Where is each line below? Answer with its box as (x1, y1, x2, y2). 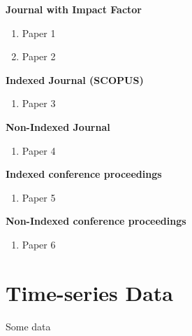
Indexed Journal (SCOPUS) (6, 72, 144, 87)
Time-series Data (6, 278, 174, 307)
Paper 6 (22, 237, 56, 251)
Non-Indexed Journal (6, 119, 110, 134)
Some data (6, 318, 51, 333)
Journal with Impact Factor (6, 2, 142, 16)
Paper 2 (22, 49, 56, 64)
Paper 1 (22, 25, 56, 40)
